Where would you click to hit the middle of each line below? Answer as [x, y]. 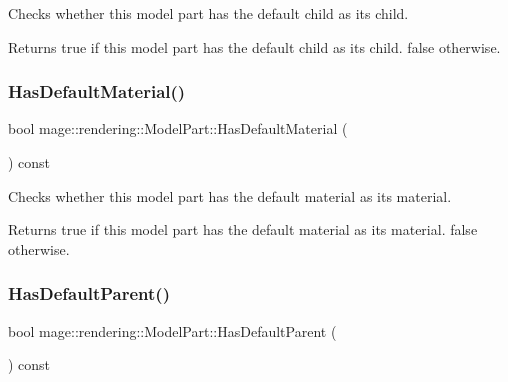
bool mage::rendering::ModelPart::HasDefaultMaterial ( [178, 128]
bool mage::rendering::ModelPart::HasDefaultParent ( [172, 330]
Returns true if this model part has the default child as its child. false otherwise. [254, 46]
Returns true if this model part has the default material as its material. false [243, 229]
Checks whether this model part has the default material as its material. [230, 195]
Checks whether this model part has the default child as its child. [208, 13]
